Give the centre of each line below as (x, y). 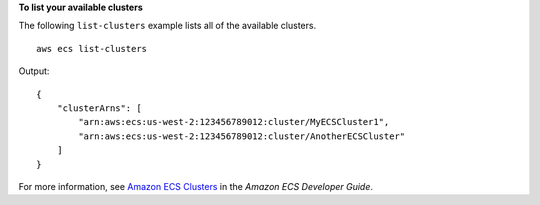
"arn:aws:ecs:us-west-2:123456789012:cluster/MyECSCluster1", (234, 122)
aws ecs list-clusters (92, 48)
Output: (34, 71)
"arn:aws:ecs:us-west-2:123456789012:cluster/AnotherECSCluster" (242, 136)
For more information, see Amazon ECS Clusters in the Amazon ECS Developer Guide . (196, 186)
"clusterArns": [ (99, 108)
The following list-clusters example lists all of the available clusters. (167, 26)
